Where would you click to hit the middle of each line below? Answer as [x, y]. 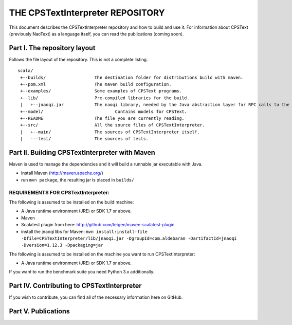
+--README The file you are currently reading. [102, 118]
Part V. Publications [39, 311]
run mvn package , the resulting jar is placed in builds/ [78, 180]
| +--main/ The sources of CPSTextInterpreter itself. [110, 132]
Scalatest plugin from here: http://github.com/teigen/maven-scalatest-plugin [98, 225]
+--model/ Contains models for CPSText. [104, 111]
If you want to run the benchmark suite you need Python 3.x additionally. [82, 272]
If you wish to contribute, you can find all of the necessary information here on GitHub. [96, 297]
